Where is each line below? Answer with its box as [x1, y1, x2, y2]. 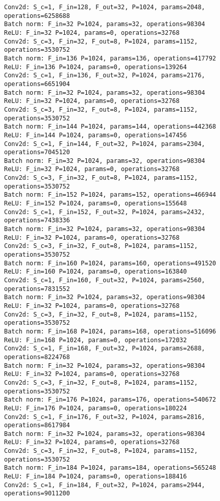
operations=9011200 [4, 490, 70, 497]
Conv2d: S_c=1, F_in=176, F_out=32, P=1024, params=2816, [4, 413, 205, 421]
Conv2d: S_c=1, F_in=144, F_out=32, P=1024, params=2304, [4, 140, 205, 148]
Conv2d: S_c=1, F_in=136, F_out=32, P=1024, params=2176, [4, 72, 205, 79]
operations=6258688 [4, 12, 70, 19]
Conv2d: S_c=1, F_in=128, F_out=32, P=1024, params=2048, [4, 4, 205, 11]
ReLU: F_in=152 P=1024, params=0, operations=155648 [4, 200, 187, 207]
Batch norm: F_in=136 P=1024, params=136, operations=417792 [4, 54, 216, 62]
